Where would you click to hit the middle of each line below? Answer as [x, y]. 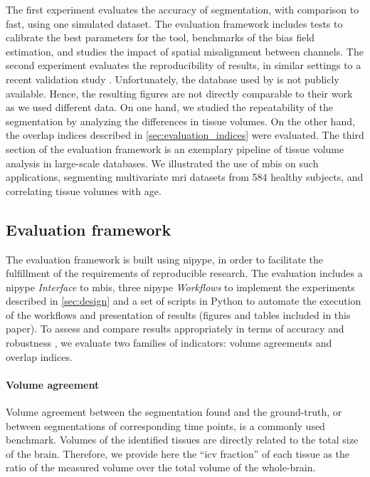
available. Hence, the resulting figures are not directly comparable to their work [179, 93]
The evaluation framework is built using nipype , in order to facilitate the [165, 259]
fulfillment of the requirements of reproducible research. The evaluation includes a [184, 273]
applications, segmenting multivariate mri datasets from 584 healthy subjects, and [185, 177]
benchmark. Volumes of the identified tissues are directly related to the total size [182, 440]
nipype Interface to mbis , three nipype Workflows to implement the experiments [180, 287]
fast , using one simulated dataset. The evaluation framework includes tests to [174, 23]
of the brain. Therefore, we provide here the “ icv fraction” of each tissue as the [178, 453]
